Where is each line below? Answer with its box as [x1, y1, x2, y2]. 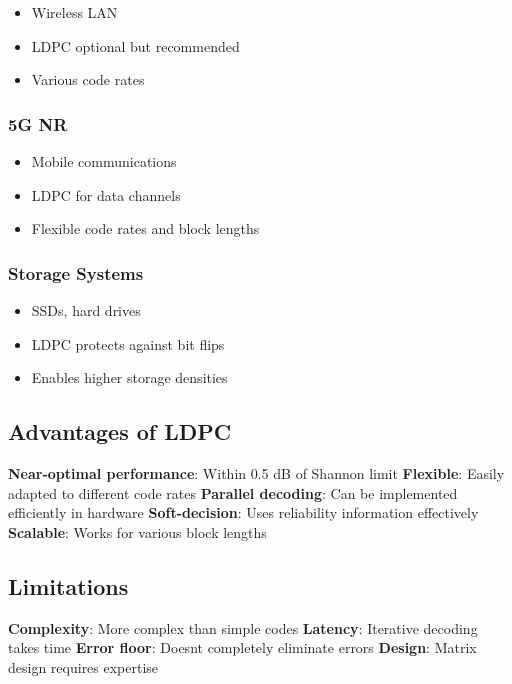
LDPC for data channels [31, 184, 181, 205]
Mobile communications [31, 151, 177, 171]
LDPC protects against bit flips [31, 333, 225, 354]
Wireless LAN [31, 2, 118, 22]
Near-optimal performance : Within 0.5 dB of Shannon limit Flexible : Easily [8, 462, 505, 483]
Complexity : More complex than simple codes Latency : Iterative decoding [8, 617, 478, 638]
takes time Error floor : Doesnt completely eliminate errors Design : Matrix [8, 637, 477, 658]
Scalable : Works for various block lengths [8, 521, 267, 542]
